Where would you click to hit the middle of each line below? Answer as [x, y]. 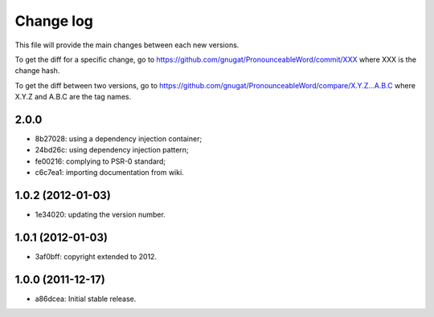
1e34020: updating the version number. [100, 215]
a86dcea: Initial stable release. [86, 299]
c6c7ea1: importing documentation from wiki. [109, 173]
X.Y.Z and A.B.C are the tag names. [73, 97]
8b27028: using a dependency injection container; [119, 139]
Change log [54, 21]
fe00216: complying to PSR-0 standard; [100, 161]
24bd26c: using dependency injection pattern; [112, 150]
